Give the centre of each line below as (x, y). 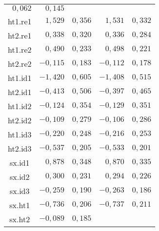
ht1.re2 (20, 49)
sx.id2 (20, 177)
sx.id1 (20, 163)
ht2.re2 (20, 64)
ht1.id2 (20, 106)
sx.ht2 (20, 219)
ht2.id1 (20, 92)
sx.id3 (20, 191)
